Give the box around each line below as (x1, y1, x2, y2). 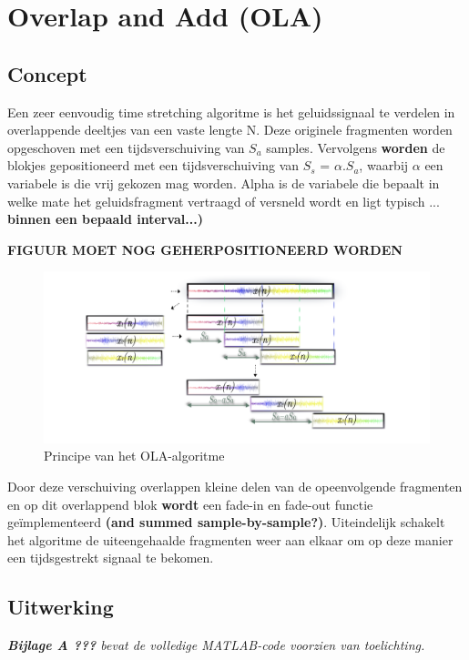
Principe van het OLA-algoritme (44, 446, 225, 465)
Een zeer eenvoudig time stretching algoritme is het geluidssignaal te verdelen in (7, 102, 455, 121)
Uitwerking (7, 593, 114, 621)
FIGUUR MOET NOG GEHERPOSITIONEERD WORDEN (7, 239, 403, 259)
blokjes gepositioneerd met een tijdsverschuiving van (7, 156, 300, 175)
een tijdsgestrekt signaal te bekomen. (7, 548, 214, 567)
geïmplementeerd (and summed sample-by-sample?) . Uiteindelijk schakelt (7, 513, 445, 532)
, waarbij (359, 156, 409, 175)
